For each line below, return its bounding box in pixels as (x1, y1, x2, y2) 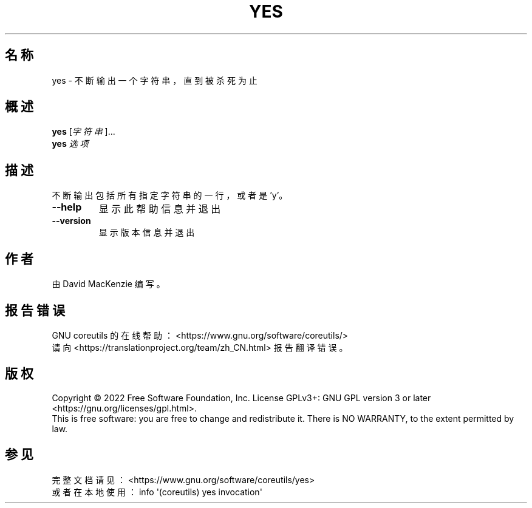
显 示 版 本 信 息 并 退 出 (98, 227, 195, 238)
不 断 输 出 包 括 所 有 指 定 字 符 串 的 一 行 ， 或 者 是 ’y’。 (52, 190, 288, 201)
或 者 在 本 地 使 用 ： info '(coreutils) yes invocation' (52, 486, 262, 497)
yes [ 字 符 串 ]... (52, 126, 115, 137)
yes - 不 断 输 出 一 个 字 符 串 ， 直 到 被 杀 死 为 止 (52, 75, 257, 86)
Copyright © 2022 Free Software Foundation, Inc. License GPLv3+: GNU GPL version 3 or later (52, 392, 431, 403)
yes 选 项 (52, 138, 89, 149)
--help (52, 201, 82, 214)
